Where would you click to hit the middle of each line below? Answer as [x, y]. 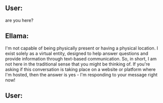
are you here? [19, 20]
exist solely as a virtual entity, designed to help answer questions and [77, 53]
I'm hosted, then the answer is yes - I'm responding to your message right [81, 74]
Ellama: [17, 36]
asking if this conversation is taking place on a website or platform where [80, 69]
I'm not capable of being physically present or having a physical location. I [82, 48]
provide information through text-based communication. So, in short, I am [81, 58]
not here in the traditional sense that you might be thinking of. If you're [77, 64]
